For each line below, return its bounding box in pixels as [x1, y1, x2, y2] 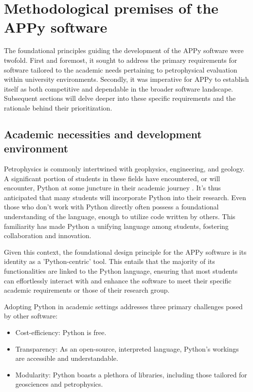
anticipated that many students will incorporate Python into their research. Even [4, 192, 246, 202]
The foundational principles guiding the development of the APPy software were [4, 45, 244, 56]
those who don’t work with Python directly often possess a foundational [4, 202, 219, 212]
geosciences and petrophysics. [15, 379, 103, 389]
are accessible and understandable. [15, 353, 118, 363]
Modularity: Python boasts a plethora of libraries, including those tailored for [15, 369, 247, 379]
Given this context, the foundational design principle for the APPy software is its [4, 246, 247, 257]
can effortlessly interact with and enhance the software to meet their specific [4, 275, 232, 285]
